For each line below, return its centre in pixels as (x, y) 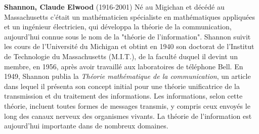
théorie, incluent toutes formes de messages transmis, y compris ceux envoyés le (127, 105)
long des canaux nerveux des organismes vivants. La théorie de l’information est (128, 116)
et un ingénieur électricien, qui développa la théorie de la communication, (118, 27)
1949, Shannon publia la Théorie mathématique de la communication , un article (127, 76)
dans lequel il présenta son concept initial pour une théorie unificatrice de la (122, 86)
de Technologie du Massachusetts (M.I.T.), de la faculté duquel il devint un (121, 56)
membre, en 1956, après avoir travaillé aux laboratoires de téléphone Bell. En (124, 66)
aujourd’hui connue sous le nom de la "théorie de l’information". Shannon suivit (127, 36)
